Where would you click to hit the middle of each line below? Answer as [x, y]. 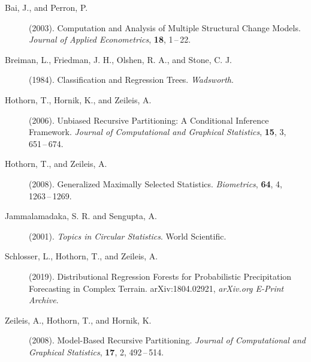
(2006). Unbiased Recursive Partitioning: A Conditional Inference [149, 120]
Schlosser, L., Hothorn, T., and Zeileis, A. [81, 256]
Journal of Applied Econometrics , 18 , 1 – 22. [110, 39]
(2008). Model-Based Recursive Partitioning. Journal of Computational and [167, 340]
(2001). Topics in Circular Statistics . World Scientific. [128, 236]
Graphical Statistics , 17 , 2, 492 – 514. [96, 351]
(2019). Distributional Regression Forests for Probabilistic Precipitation [160, 276]
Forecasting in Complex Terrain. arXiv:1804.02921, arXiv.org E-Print [156, 288]
